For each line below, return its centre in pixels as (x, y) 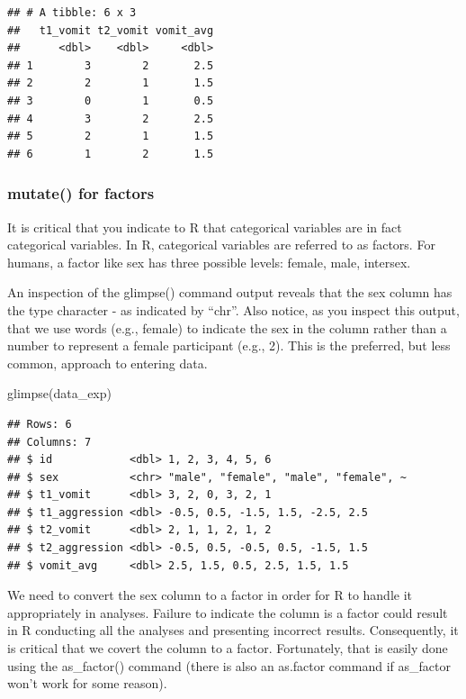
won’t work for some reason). (87, 683)
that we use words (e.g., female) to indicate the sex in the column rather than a (227, 327)
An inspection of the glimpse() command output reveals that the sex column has (230, 292)
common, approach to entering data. (108, 363)
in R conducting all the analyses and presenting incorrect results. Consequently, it (233, 630)
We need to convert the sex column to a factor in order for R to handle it (210, 595)
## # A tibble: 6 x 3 (72, 13)
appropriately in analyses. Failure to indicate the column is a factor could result (228, 612)
